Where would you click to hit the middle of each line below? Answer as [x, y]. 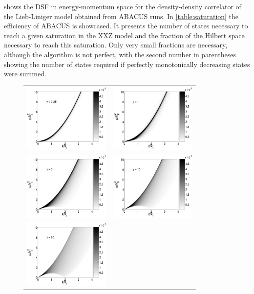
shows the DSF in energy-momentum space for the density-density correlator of [123, 6]
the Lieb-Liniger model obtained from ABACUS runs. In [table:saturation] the [121, 16]
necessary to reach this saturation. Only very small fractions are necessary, [116, 45]
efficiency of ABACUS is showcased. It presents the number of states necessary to [126, 26]
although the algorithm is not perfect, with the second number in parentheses [120, 54]
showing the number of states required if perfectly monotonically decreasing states [127, 64]
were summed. [25, 74]
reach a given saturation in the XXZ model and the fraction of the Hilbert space [124, 35]
